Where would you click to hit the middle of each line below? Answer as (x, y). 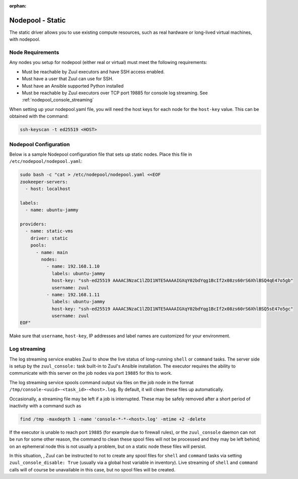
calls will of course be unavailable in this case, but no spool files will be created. (92, 469)
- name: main (52, 252)
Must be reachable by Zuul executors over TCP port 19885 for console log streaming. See (115, 93)
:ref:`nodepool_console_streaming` (58, 100)
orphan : (18, 6)
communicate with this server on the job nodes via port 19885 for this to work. (91, 373)
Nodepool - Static (38, 20)
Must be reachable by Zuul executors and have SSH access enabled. (93, 72)
